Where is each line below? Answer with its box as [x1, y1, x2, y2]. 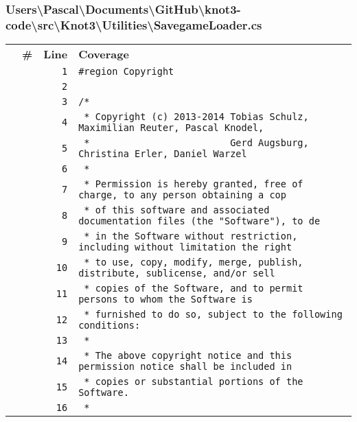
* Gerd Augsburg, [84, 137, 309, 149]
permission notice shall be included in [78, 361, 292, 373]
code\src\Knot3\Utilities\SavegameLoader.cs [5, 16, 262, 33]
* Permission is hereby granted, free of [84, 178, 303, 190]
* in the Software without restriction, [84, 231, 298, 242]
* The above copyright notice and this [84, 350, 292, 362]
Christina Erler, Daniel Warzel [78, 148, 247, 160]
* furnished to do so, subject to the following [84, 309, 343, 320]
